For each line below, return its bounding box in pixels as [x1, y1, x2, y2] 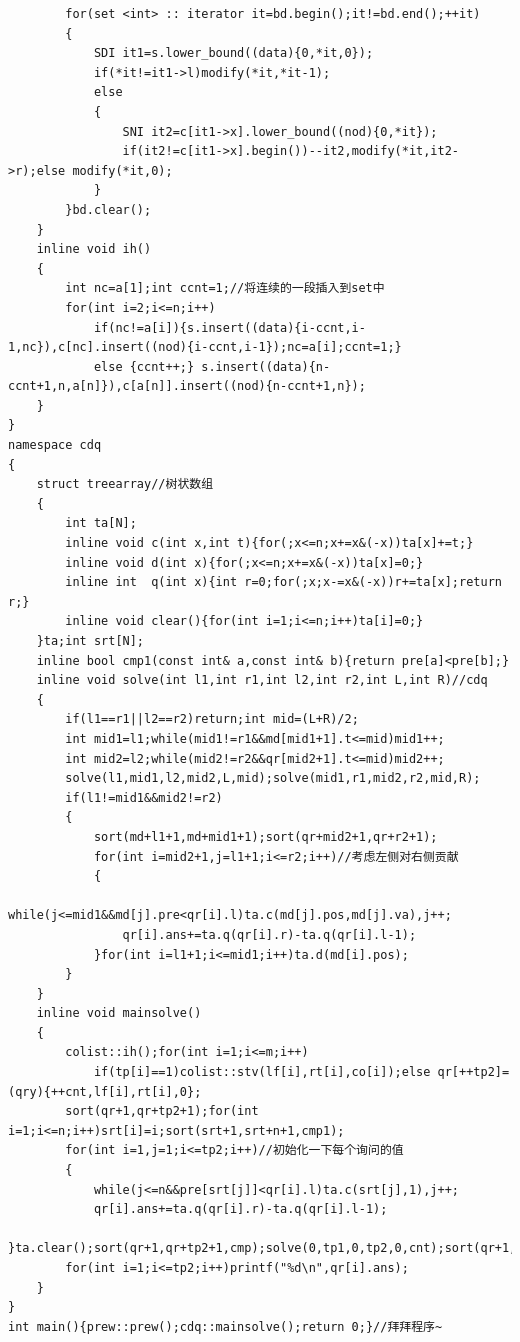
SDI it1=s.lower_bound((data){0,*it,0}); [93, 46, 374, 61]
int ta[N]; [65, 516, 137, 531]
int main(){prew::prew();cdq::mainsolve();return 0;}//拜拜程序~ [8, 1319, 443, 1334]
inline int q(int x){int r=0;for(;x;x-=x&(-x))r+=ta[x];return [65, 575, 502, 590]
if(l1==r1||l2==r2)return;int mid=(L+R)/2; [65, 712, 359, 727]
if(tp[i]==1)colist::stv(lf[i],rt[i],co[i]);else [93, 1065, 431, 1080]
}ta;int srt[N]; [36, 634, 145, 648]
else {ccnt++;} [93, 359, 195, 374]
